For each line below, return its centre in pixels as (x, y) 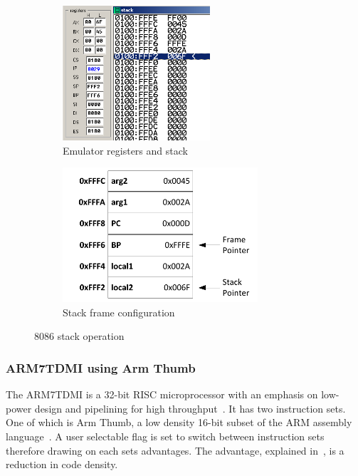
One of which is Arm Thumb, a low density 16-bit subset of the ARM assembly (179, 422)
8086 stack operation (79, 336)
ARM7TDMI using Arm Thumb (101, 367)
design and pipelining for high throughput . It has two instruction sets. (190, 408)
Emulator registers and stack (125, 150)
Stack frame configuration (119, 312)
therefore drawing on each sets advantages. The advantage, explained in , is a (175, 450)
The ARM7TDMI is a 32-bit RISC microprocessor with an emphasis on (162, 394)
